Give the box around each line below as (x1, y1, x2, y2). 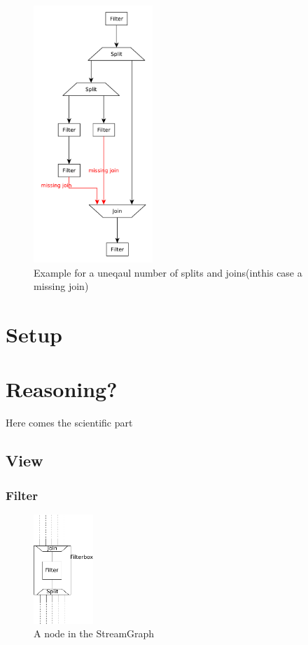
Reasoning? (6, 375, 118, 403)
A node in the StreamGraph (34, 626, 155, 641)
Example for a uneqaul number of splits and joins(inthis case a (34, 265, 302, 279)
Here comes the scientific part (6, 415, 133, 430)
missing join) (34, 279, 89, 293)
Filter (6, 486, 38, 504)
